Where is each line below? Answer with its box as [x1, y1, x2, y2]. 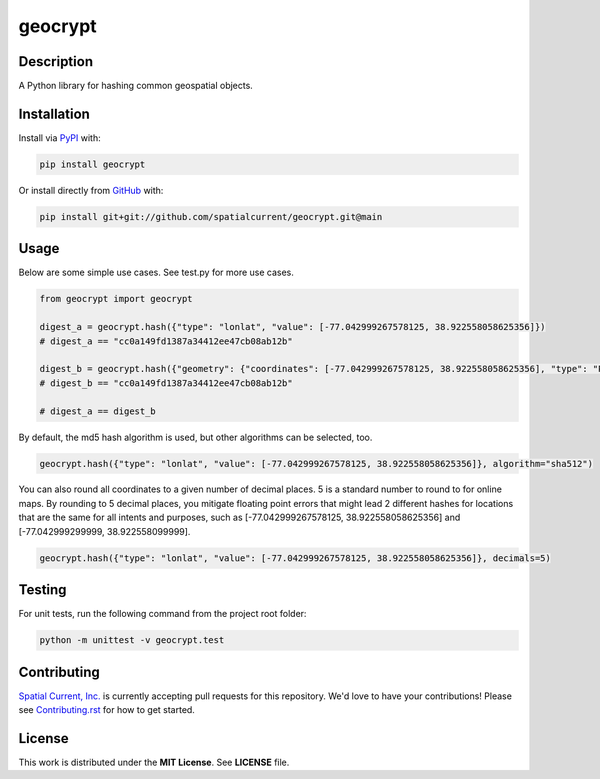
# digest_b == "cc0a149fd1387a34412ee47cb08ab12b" [39, 377, 294, 389]
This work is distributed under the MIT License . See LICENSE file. [18, 756, 290, 768]
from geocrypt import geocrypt [39, 293, 194, 305]
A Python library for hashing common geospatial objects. [18, 80, 254, 92]
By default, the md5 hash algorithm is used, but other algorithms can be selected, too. [18, 431, 373, 443]
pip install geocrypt [39, 158, 146, 170]
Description [18, 53, 94, 70]
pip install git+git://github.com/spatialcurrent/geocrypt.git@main [39, 211, 383, 222]
